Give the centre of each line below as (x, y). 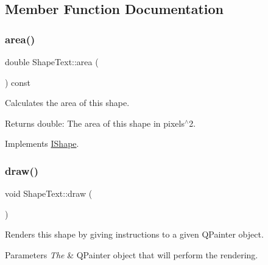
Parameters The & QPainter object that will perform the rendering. (132, 254)
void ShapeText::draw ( (49, 193)
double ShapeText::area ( (52, 62)
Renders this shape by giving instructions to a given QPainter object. (134, 234)
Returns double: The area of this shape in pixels (95, 123)
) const (18, 82)
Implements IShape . (42, 143)
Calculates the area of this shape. (67, 103)
